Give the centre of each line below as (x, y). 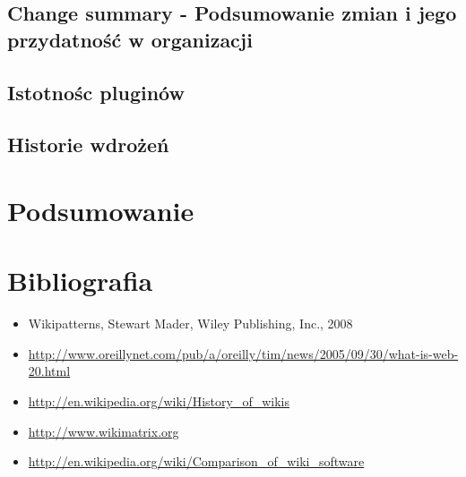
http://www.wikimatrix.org (104, 431)
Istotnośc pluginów (96, 92)
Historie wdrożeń (88, 145)
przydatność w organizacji (130, 39)
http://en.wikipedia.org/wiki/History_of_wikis (159, 401)
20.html (49, 371)
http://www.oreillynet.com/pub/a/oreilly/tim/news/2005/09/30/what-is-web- (243, 353)
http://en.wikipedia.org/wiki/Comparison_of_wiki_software (196, 461)
